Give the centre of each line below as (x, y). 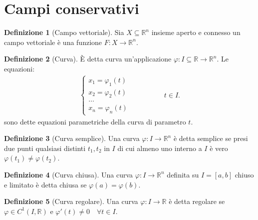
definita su (183, 174)
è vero (219, 148)
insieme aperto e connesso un (196, 32)
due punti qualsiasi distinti (45, 148)
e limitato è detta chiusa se (45, 184)
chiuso (244, 174)
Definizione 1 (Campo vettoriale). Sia (64, 32)
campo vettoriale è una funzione (53, 42)
